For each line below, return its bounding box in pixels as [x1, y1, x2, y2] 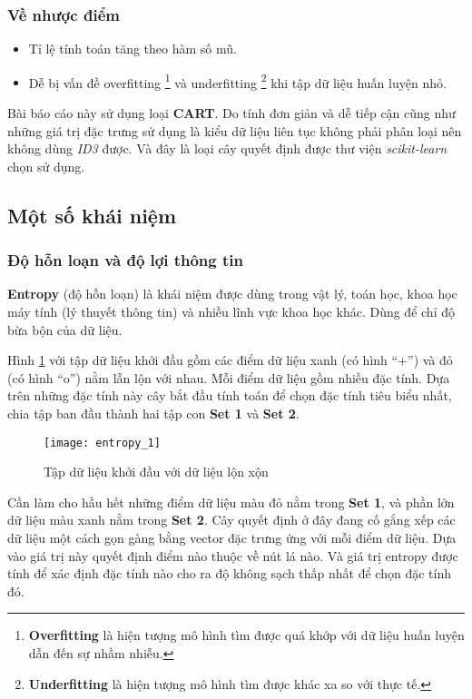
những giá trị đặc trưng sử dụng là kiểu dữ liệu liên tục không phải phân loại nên [7, 121, 462, 140]
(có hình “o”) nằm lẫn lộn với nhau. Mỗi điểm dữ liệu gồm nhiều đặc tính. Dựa [7, 368, 450, 387]
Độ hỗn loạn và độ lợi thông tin [7, 249, 243, 271]
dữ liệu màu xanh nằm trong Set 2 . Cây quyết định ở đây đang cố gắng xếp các [7, 510, 456, 529]
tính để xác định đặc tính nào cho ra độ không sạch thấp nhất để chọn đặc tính [7, 564, 451, 583]
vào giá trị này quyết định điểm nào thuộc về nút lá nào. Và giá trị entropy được [7, 546, 458, 565]
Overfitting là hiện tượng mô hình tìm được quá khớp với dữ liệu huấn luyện [28, 625, 465, 645]
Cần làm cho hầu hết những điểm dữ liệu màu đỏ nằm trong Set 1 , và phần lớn [7, 492, 455, 511]
